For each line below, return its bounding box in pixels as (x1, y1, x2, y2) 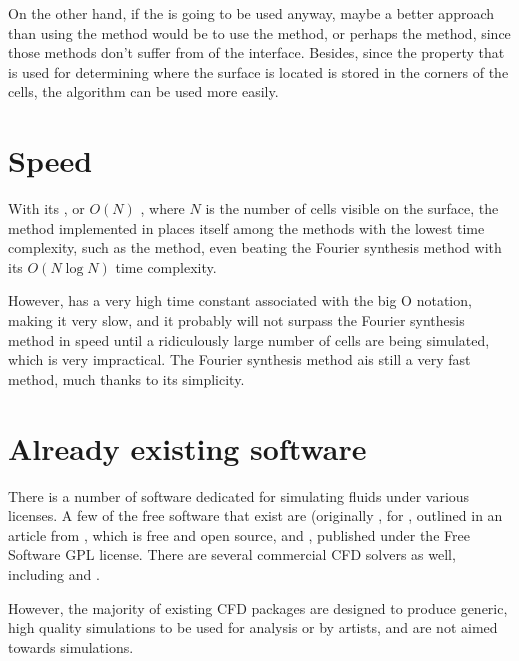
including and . (8, 563, 100, 584)
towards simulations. (8, 636, 134, 657)
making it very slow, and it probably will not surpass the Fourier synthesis (8, 310, 465, 331)
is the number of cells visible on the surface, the (205, 198, 499, 219)
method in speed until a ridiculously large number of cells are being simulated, (8, 329, 490, 350)
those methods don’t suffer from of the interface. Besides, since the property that (8, 42, 505, 63)
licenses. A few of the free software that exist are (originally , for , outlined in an (8, 505, 503, 526)
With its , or (8, 198, 85, 219)
